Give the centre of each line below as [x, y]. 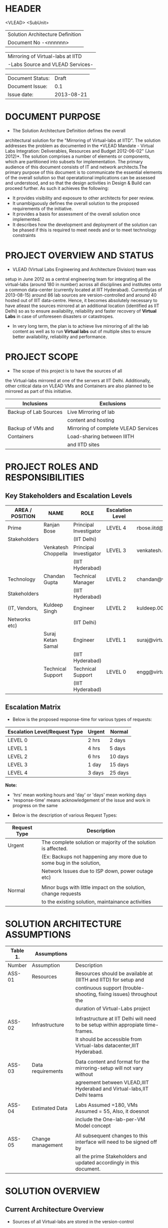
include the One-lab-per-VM [110, 1119]
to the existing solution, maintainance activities [96, 901]
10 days [119, 756]
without [84, 1074]
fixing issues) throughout [128, 994]
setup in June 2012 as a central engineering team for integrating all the [78, 279]
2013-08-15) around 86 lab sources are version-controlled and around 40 [81, 295]
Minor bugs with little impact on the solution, [94, 887]
